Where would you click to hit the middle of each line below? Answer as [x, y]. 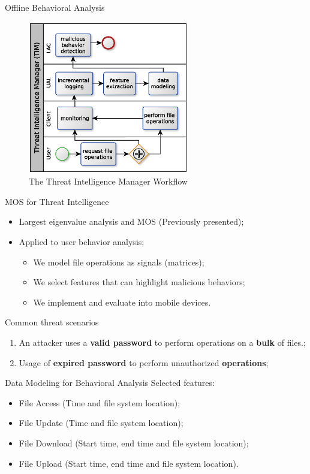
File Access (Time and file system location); [100, 402]
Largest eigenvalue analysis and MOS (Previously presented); [131, 221]
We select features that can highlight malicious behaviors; [139, 282]
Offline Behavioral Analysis [55, 7]
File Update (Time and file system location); [101, 423]
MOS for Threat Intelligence [57, 201]
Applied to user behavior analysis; [82, 241]
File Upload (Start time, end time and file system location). [129, 463]
